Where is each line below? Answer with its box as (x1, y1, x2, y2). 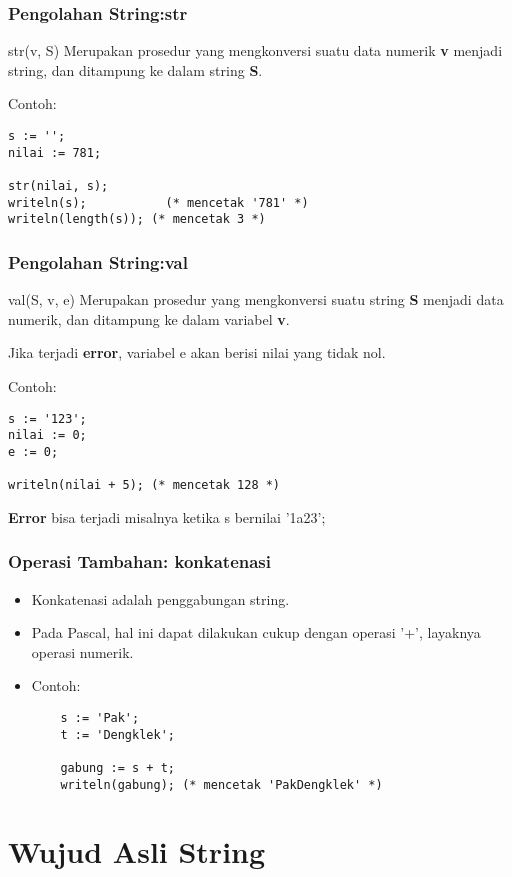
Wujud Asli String (8, 831, 266, 872)
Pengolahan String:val (8, 249, 188, 274)
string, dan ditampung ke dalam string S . (8, 59, 263, 80)
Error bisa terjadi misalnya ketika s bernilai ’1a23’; (8, 506, 326, 527)
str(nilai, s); (8, 178, 109, 193)
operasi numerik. (31, 641, 134, 662)
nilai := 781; (8, 145, 102, 160)
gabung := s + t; (60, 760, 175, 775)
